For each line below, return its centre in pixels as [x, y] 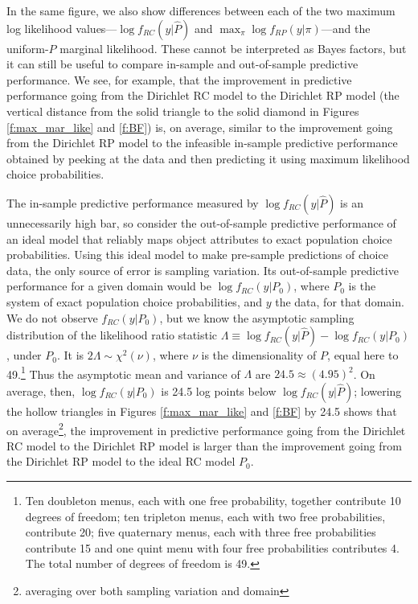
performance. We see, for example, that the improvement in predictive [179, 79]
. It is [70, 355]
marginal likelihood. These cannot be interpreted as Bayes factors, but [233, 48]
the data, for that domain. [340, 301]
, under [24, 355]
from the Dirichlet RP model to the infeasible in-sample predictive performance [202, 143]
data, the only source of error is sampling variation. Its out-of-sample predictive [203, 270]
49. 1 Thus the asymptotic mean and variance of [123, 372]
